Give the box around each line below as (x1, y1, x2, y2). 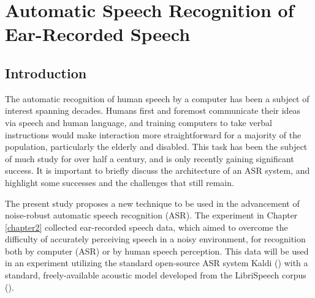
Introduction (5, 63, 87, 82)
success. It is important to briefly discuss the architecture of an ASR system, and (5, 164, 310, 177)
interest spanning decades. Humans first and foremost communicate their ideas (5, 104, 301, 117)
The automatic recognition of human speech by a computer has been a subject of (5, 92, 309, 105)
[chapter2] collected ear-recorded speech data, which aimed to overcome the (5, 220, 288, 233)
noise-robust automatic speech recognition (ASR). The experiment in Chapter (5, 209, 298, 222)
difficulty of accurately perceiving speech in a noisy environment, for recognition (5, 233, 306, 245)
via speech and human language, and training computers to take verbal (5, 116, 272, 129)
